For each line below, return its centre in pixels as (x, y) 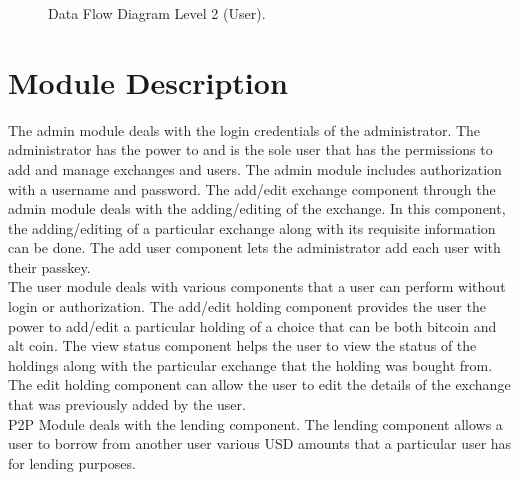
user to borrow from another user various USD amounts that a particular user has (260, 443)
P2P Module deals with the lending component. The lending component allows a (255, 423)
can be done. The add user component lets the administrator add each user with (254, 247)
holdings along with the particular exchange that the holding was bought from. (250, 364)
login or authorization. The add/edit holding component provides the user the (247, 306)
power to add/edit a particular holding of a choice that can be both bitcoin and (252, 325)
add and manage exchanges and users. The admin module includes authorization (255, 168)
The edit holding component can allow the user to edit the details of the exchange (259, 384)
